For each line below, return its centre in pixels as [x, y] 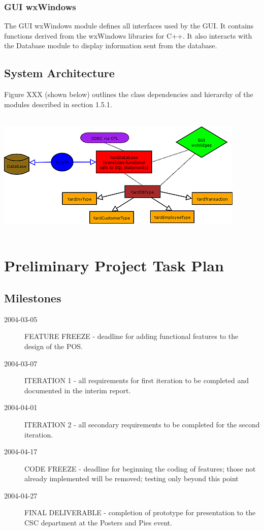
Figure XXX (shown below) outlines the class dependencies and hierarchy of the [129, 94]
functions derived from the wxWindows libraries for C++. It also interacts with [128, 35]
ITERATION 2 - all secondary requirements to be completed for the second [142, 424]
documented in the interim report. [78, 390]
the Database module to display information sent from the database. [111, 45]
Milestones [33, 298]
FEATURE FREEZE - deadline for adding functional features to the [131, 336]
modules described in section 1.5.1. [58, 104]
